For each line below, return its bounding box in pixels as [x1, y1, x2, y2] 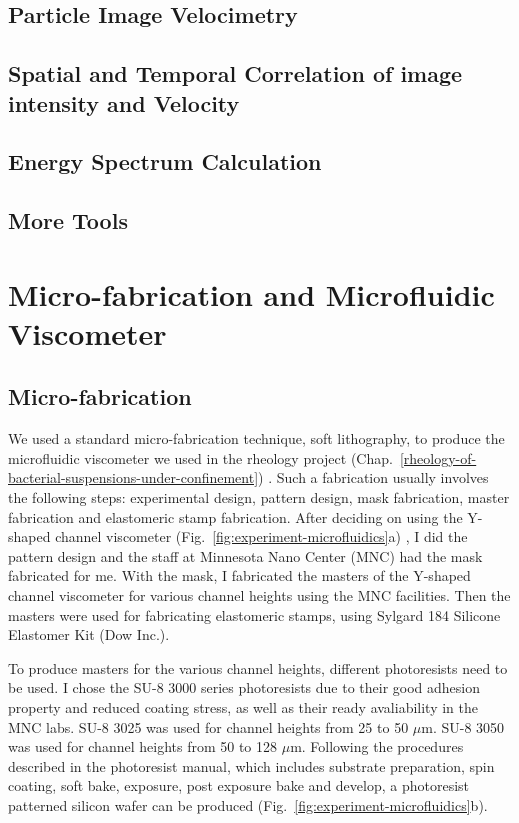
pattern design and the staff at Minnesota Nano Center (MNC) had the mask [8, 545, 483, 566]
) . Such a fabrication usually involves [258, 467, 489, 488]
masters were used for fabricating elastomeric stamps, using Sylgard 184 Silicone [8, 604, 501, 625]
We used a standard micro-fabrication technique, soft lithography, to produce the [8, 428, 505, 449]
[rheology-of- [399, 447, 477, 468]
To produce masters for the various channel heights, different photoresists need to [8, 657, 508, 678]
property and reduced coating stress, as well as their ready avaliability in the [8, 697, 479, 717]
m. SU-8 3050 [421, 716, 505, 737]
